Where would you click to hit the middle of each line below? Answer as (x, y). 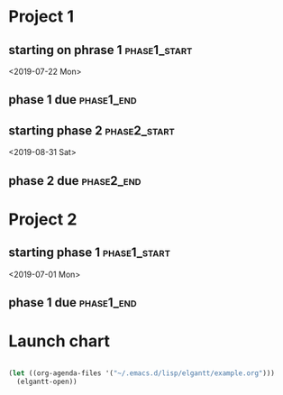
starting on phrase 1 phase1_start (100, 50)
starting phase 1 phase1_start (89, 253)
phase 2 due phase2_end (75, 181)
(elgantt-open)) (47, 381)
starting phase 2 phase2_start (91, 130)
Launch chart (59, 341)
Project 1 (41, 17)
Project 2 (43, 219)
